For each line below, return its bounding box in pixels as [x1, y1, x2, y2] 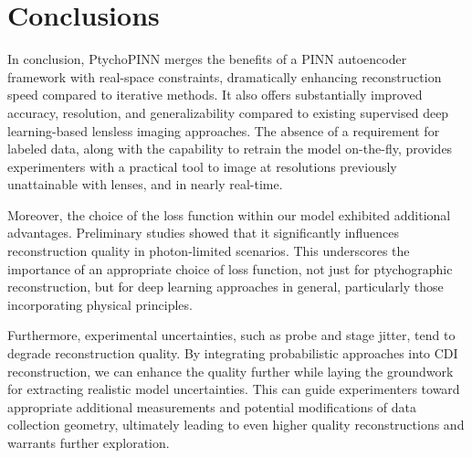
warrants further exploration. [7, 433, 170, 452]
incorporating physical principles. [7, 294, 193, 314]
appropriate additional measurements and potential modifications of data [7, 397, 417, 416]
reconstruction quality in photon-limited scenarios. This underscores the [7, 241, 410, 261]
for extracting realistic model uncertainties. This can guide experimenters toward [7, 379, 460, 399]
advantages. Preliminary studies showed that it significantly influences [7, 223, 399, 242]
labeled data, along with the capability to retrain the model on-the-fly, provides [7, 139, 453, 158]
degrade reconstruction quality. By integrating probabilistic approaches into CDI [7, 344, 458, 363]
